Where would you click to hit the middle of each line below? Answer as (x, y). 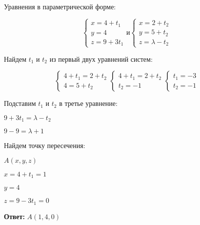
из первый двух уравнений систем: (101, 59)
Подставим (20, 103)
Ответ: (14, 216)
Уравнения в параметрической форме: (60, 6)
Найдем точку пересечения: (45, 145)
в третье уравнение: (88, 103)
